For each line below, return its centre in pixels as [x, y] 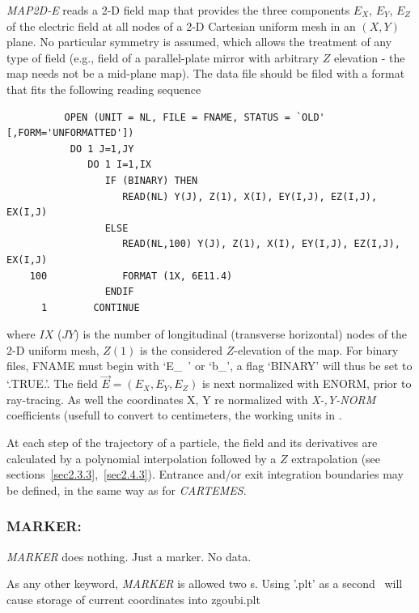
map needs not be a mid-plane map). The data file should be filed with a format [206, 73]
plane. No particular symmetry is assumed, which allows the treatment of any [199, 42]
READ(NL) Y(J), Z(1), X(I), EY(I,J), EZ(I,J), [250, 196]
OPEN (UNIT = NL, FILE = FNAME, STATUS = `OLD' [195, 117]
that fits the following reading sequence [104, 89]
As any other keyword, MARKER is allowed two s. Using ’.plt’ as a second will [205, 583]
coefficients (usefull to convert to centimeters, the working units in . [174, 415]
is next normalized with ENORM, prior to [307, 383]
